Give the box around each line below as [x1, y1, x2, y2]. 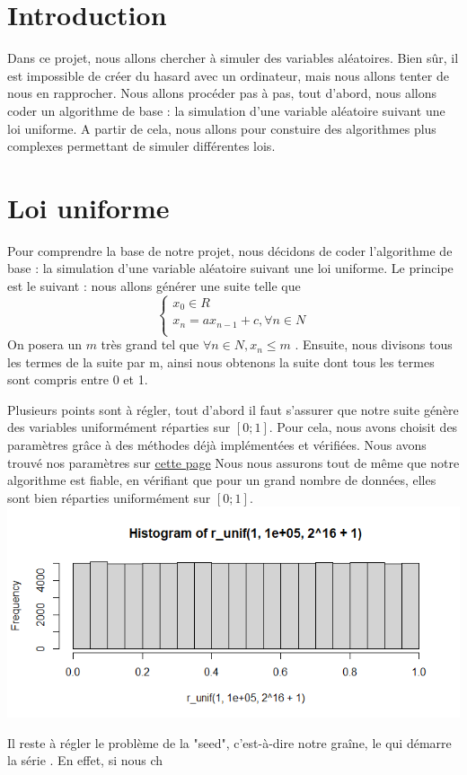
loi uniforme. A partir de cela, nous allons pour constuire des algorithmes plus [7, 119, 436, 137]
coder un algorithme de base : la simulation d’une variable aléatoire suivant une [7, 101, 445, 119]
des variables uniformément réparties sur [7, 418, 231, 436]
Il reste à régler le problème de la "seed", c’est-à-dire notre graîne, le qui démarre [7, 733, 452, 752]
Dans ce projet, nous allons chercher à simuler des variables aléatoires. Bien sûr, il [7, 48, 459, 67]
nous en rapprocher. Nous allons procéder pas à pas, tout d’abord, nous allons [7, 84, 436, 102]
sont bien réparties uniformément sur [7, 488, 211, 506]
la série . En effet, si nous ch [7, 751, 163, 770]
